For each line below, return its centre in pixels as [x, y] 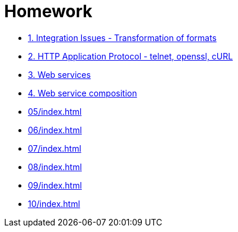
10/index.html [54, 203]
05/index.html [55, 111]
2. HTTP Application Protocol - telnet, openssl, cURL [131, 56]
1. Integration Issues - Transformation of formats [122, 37]
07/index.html [55, 148]
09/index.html [55, 185]
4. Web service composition [82, 93]
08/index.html [55, 167]
